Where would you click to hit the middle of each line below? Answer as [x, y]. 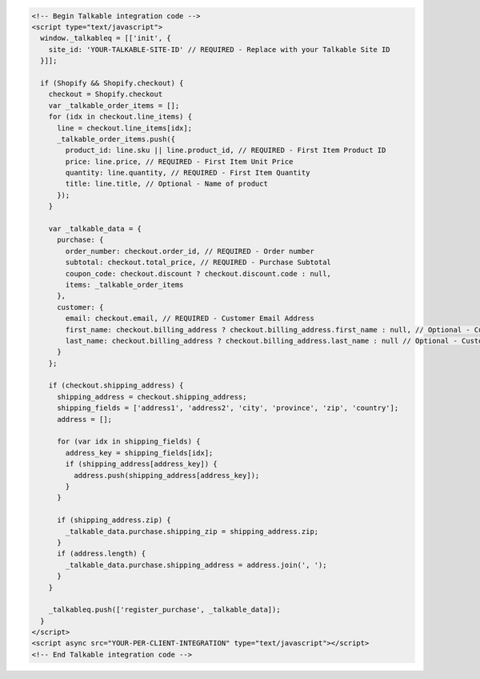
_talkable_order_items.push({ [116, 139]
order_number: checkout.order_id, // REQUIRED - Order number [190, 251]
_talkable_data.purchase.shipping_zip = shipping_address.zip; [192, 531]
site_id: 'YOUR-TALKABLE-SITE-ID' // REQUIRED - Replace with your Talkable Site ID [220, 49]
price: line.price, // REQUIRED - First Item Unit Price [179, 161]
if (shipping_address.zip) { [114, 520]
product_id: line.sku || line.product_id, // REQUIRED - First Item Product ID [226, 151]
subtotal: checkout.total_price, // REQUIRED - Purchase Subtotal [198, 263]
